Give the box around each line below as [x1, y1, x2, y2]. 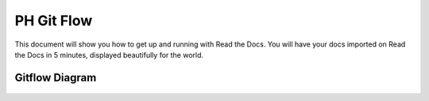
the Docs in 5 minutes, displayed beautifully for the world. [14, 50, 204, 59]
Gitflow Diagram [14, 71, 97, 84]
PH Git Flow [14, 12, 93, 29]
